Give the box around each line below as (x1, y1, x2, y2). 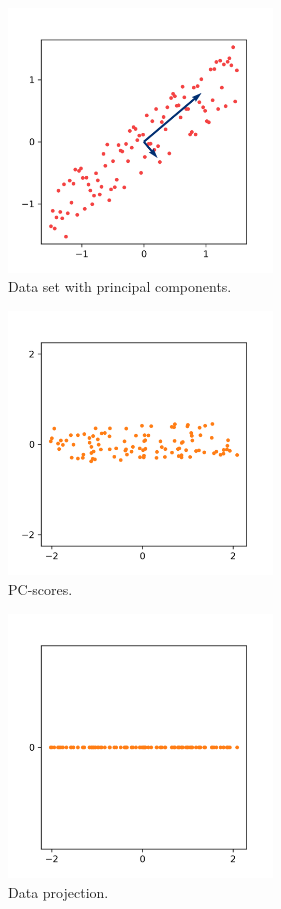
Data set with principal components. (8, 276, 232, 297)
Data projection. (8, 881, 109, 902)
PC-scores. (8, 578, 73, 599)
